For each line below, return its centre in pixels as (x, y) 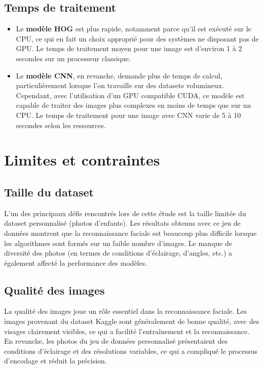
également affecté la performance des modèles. (76, 262)
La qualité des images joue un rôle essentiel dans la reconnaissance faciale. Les (126, 311)
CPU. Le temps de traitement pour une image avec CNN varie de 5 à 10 (128, 115)
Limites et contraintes (82, 160)
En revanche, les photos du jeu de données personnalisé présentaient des (116, 341)
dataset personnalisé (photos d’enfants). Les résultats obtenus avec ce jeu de (122, 223)
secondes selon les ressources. (61, 125)
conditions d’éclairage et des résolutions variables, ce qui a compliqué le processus (131, 351)
